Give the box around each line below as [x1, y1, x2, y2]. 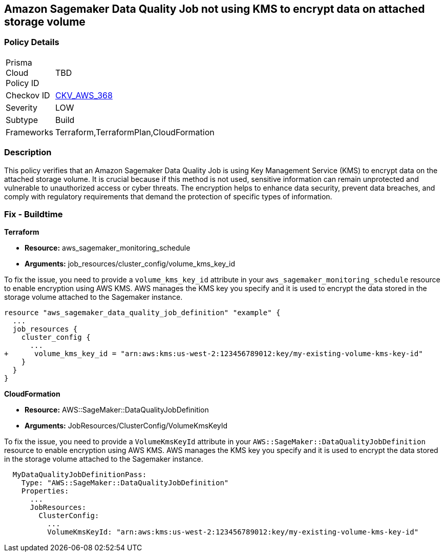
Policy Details [4, 37, 59, 48]
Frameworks [6, 127, 53, 137]
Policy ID [6, 77, 39, 88]
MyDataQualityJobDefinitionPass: [12, 470, 147, 479]
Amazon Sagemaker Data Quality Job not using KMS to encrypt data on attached [4, 3, 425, 15]
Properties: [21, 487, 69, 496]
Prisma [6, 57, 32, 68]
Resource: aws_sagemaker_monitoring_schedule [25, 243, 191, 253]
